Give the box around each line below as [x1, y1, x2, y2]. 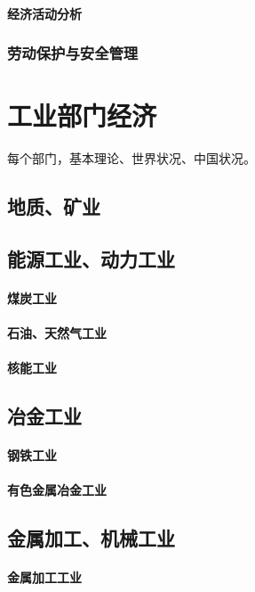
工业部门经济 [7, 97, 157, 134]
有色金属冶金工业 [7, 481, 107, 499]
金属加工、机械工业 [7, 524, 175, 552]
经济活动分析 [7, 4, 82, 22]
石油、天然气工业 [7, 324, 107, 342]
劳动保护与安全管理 [7, 42, 139, 64]
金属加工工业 [7, 568, 82, 587]
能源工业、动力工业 [7, 244, 175, 272]
